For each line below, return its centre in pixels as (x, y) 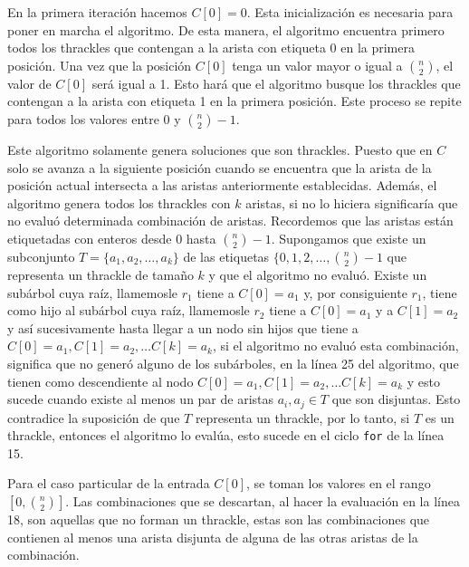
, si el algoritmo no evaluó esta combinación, (335, 346)
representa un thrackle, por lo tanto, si (302, 417)
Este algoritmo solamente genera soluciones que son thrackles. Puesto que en (220, 149)
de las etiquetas (226, 256)
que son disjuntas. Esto (396, 399)
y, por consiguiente (355, 292)
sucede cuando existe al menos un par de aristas (141, 399)
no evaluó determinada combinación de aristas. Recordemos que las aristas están (230, 221)
